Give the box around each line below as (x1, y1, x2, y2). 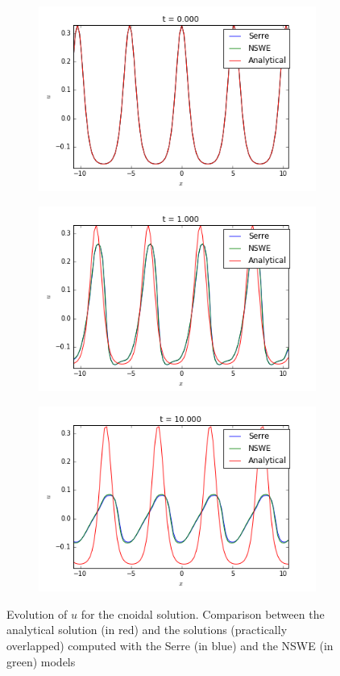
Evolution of (6, 605, 68, 622)
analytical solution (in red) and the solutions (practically (6, 621, 288, 638)
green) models (6, 653, 76, 670)
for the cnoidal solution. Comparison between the (81, 605, 325, 622)
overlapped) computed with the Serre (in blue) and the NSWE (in (6, 636, 334, 653)
